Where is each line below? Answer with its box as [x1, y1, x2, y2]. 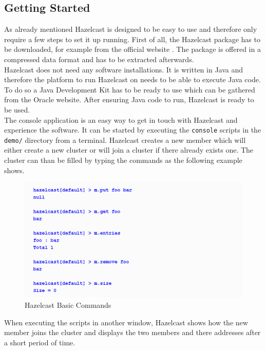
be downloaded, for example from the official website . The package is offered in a [4, 44, 261, 54]
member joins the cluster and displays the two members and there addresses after [4, 327, 261, 338]
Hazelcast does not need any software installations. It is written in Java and [4, 64, 243, 75]
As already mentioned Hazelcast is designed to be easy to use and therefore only [4, 24, 257, 34]
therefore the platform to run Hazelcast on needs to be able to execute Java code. [4, 74, 261, 85]
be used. [4, 104, 30, 115]
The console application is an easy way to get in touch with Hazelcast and [4, 114, 238, 125]
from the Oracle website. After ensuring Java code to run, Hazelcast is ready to [4, 94, 254, 105]
